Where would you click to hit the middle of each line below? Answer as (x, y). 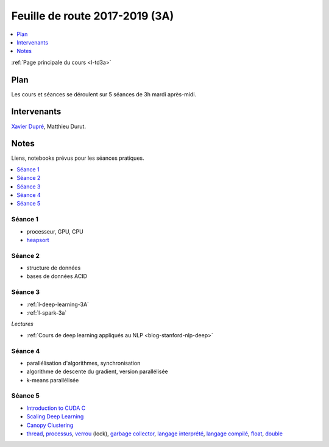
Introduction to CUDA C (56, 408)
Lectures (22, 324)
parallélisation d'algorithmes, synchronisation (83, 363)
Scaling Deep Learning (55, 417)
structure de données (54, 268)
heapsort (38, 240)
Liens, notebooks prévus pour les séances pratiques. (78, 158)
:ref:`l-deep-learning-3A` (58, 304)
